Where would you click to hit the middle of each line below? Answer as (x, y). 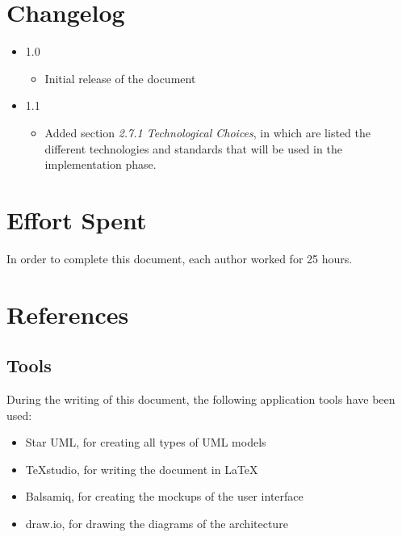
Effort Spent (77, 219)
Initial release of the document (120, 78)
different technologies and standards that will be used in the (193, 148)
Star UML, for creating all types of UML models (146, 442)
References (68, 314)
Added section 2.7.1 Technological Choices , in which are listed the (207, 132)
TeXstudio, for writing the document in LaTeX (142, 469)
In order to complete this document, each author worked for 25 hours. (180, 258)
